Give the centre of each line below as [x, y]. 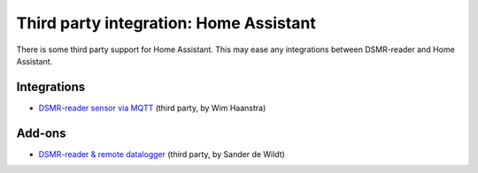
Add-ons [41, 133]
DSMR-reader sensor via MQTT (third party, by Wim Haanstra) [152, 108]
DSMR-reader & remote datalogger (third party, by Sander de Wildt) [162, 154]
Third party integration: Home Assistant [166, 23]
